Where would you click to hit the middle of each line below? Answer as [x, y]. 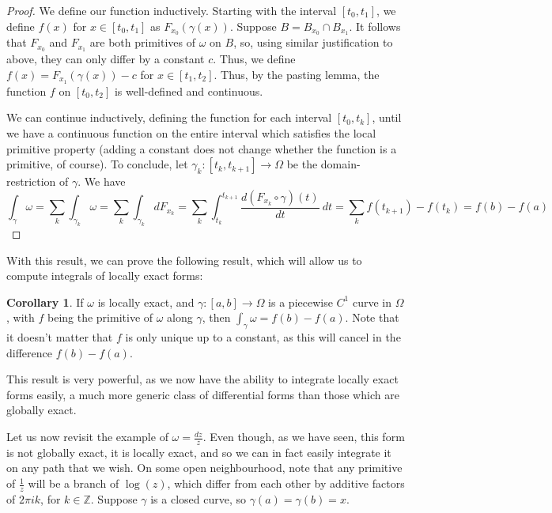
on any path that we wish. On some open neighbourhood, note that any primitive [204, 468]
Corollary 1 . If [45, 302]
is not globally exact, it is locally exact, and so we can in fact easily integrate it [199, 452]
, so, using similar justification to [313, 42]
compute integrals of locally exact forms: [105, 275]
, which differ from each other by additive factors [286, 483]
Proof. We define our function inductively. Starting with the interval [172, 10]
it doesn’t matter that [60, 337]
